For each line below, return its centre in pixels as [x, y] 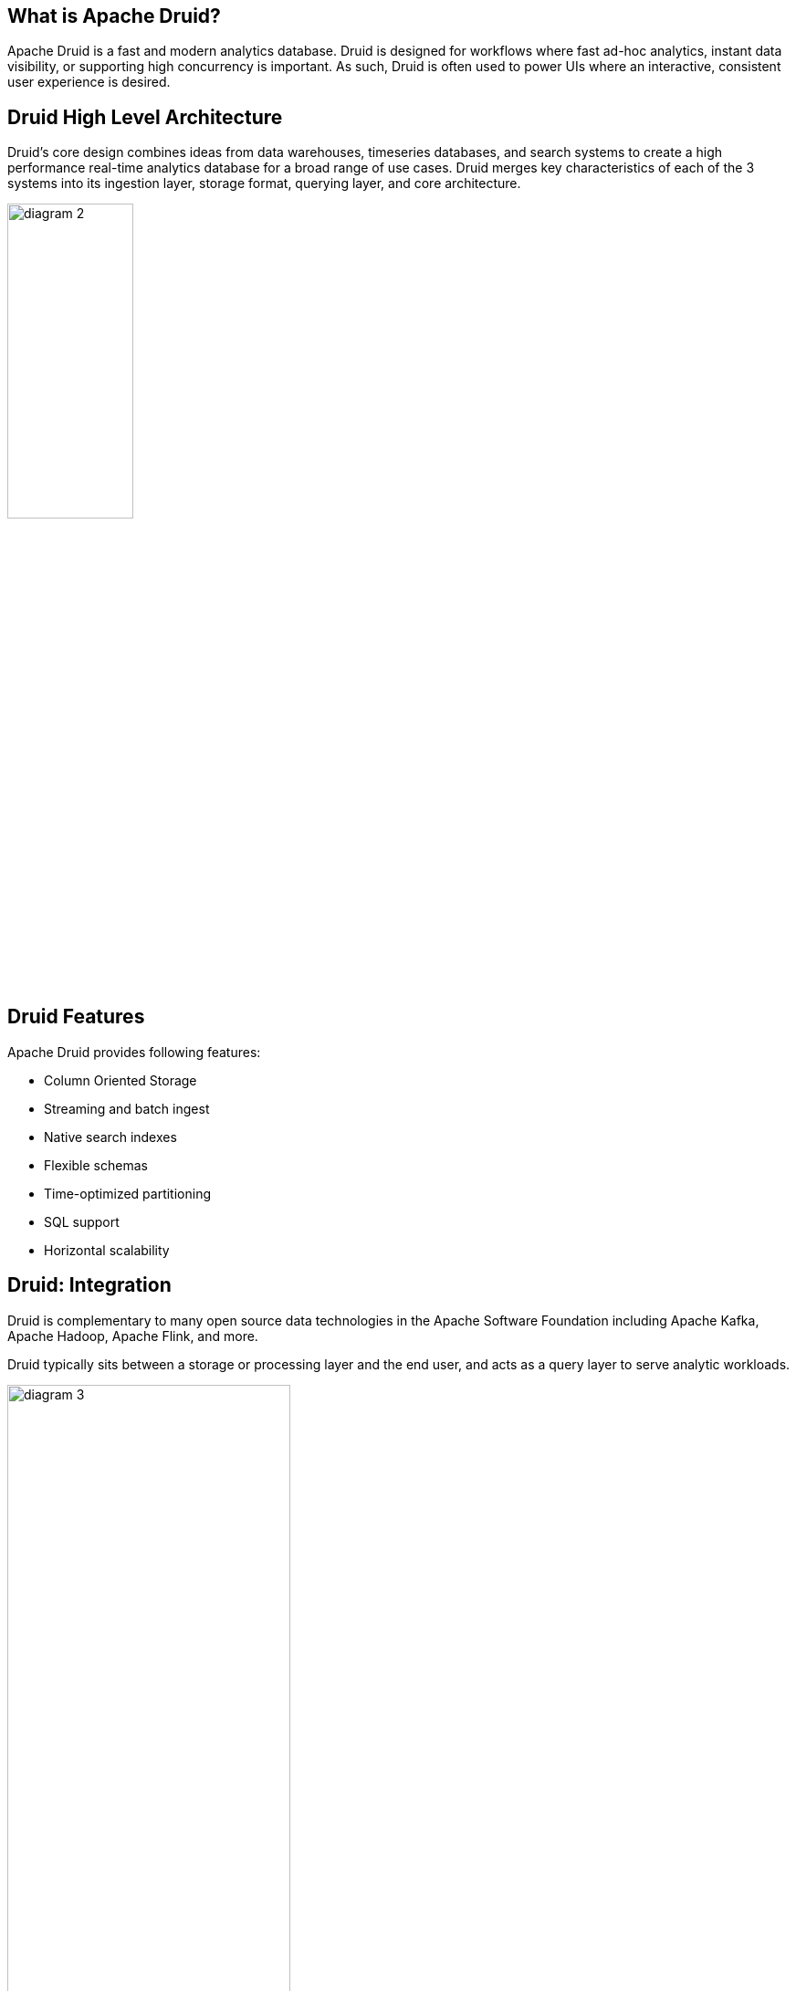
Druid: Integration [89, 1285]
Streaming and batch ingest [127, 1108]
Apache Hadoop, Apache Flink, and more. [133, 1336]
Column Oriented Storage [120, 1080]
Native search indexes [110, 1137]
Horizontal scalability [107, 1250]
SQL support [82, 1221]
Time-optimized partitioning [127, 1193]
